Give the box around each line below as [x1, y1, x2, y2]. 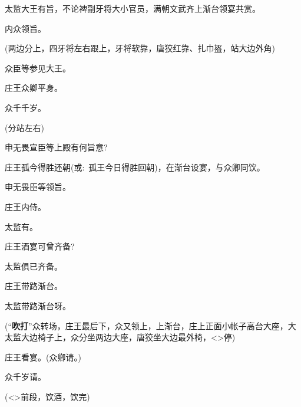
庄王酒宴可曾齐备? [5, 240, 75, 252]
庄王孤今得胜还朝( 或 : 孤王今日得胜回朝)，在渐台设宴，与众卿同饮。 [5, 160, 265, 173]
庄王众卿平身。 [5, 81, 62, 94]
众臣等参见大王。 [5, 61, 71, 74]
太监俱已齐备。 [5, 260, 62, 272]
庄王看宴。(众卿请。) [5, 350, 81, 363]
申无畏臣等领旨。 [5, 180, 71, 193]
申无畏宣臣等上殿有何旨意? [5, 141, 108, 153]
